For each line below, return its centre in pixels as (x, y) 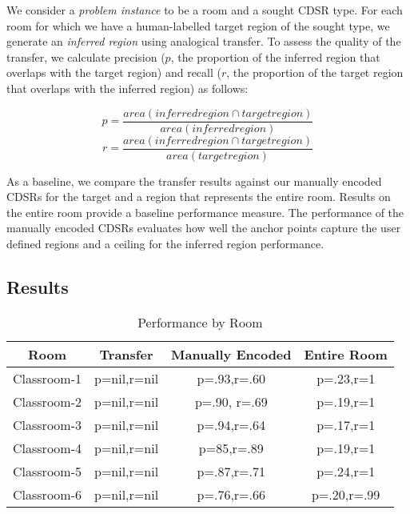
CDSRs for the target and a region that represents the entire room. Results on (199, 197)
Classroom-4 (47, 448)
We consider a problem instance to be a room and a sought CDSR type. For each (205, 10)
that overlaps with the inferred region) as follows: (127, 88)
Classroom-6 (47, 494)
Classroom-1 (47, 378)
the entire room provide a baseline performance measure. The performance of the (205, 212)
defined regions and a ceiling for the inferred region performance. (165, 244)
